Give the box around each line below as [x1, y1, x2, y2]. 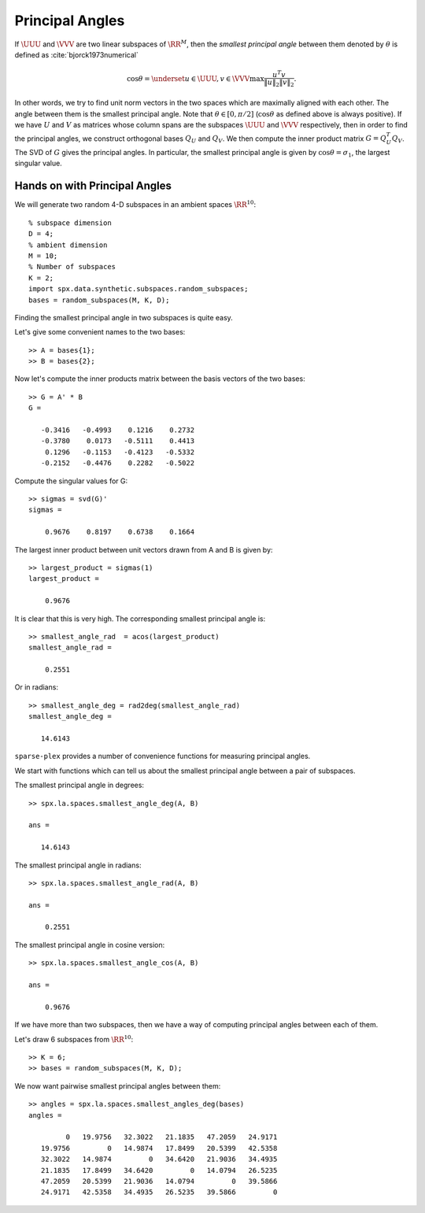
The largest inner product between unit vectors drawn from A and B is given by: [14, 545, 273, 554]
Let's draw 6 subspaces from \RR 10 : [14, 1034, 134, 1044]
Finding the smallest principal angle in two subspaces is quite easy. [14, 312, 234, 322]
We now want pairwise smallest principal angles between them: [14, 1081, 221, 1090]
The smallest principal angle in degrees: [14, 780, 145, 790]
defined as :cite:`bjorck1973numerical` [14, 50, 139, 59]
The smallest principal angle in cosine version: [14, 940, 165, 949]
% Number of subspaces [28, 262, 116, 272]
